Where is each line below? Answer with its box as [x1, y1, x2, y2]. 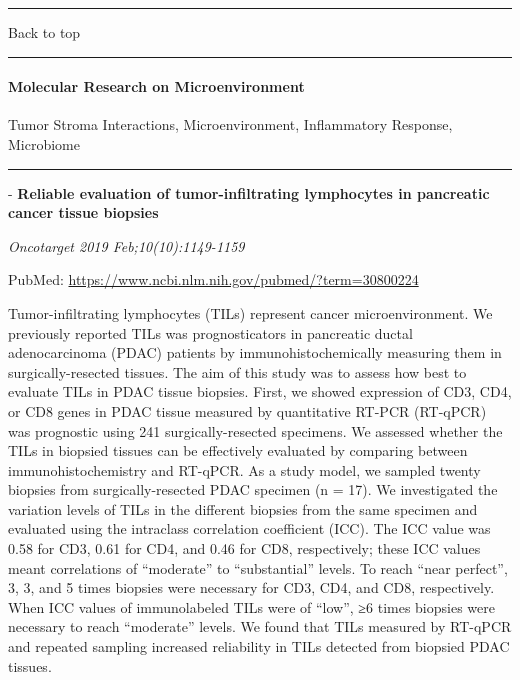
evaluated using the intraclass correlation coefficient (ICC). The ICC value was [8, 518, 491, 539]
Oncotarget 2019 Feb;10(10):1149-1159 [8, 235, 245, 256]
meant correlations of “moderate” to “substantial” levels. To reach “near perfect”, [8, 557, 508, 578]
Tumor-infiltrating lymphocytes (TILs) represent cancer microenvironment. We [8, 302, 493, 323]
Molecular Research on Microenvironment [8, 76, 305, 97]
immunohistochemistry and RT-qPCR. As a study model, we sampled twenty [8, 459, 481, 480]
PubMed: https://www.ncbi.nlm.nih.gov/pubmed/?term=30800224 [8, 269, 419, 290]
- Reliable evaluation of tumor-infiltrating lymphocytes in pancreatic [8, 182, 490, 203]
